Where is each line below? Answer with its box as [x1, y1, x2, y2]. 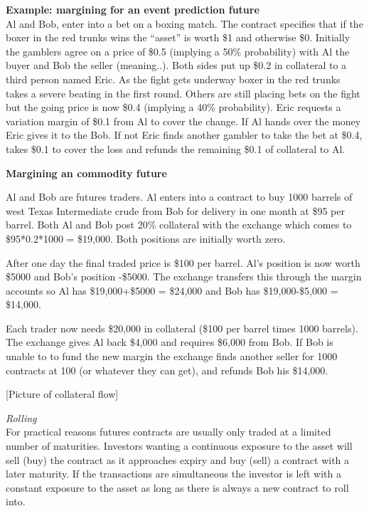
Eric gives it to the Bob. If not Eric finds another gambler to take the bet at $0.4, [6, 127, 363, 142]
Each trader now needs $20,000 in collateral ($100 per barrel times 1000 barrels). [6, 320, 358, 335]
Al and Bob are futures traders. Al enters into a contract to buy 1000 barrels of [6, 189, 353, 204]
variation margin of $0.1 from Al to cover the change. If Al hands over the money [6, 113, 361, 128]
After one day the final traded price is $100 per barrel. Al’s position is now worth [6, 255, 360, 270]
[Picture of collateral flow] [6, 386, 119, 401]
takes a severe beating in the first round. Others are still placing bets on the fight [6, 85, 360, 100]
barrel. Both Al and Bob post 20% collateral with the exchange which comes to [6, 217, 352, 232]
